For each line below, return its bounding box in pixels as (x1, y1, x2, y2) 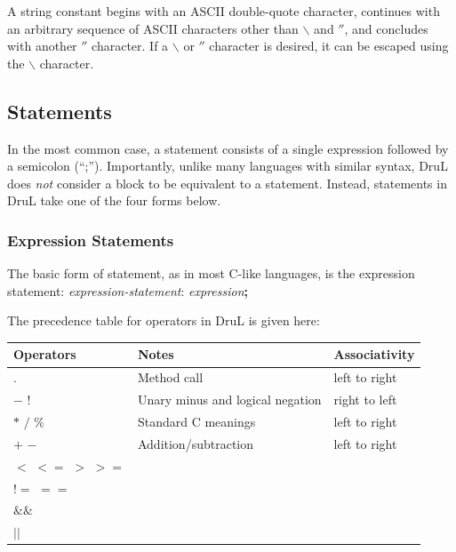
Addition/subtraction (137, 434, 253, 452)
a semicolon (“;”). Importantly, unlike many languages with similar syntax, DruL (7, 156, 448, 175)
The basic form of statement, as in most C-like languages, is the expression (7, 264, 415, 283)
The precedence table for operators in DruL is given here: (7, 311, 320, 330)
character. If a (92, 36, 169, 55)
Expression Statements (7, 228, 174, 251)
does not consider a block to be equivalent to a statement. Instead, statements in (7, 173, 447, 192)
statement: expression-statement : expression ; (7, 281, 248, 300)
